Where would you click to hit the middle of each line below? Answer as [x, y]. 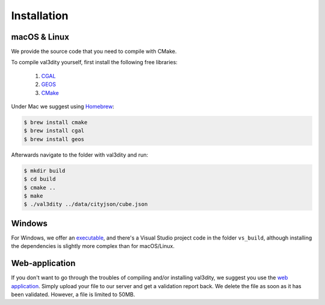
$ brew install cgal [54, 131]
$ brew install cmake [56, 122]
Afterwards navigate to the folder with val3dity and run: [80, 155]
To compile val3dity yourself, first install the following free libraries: [94, 62]
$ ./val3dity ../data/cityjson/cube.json [86, 204]
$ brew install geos [54, 139]
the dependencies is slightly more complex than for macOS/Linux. [93, 246]
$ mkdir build [45, 171]
